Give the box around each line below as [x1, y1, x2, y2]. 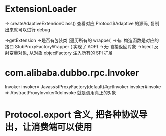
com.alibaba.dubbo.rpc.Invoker [5, 68, 139, 79]
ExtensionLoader [5, 3, 77, 15]
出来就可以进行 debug [5, 26, 51, 33]
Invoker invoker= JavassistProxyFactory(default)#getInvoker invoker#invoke [5, 83, 161, 90]
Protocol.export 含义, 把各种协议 [5, 109, 139, 120]
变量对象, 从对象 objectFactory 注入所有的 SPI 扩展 [9, 50, 113, 56]
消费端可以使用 [31, 122, 93, 133]
